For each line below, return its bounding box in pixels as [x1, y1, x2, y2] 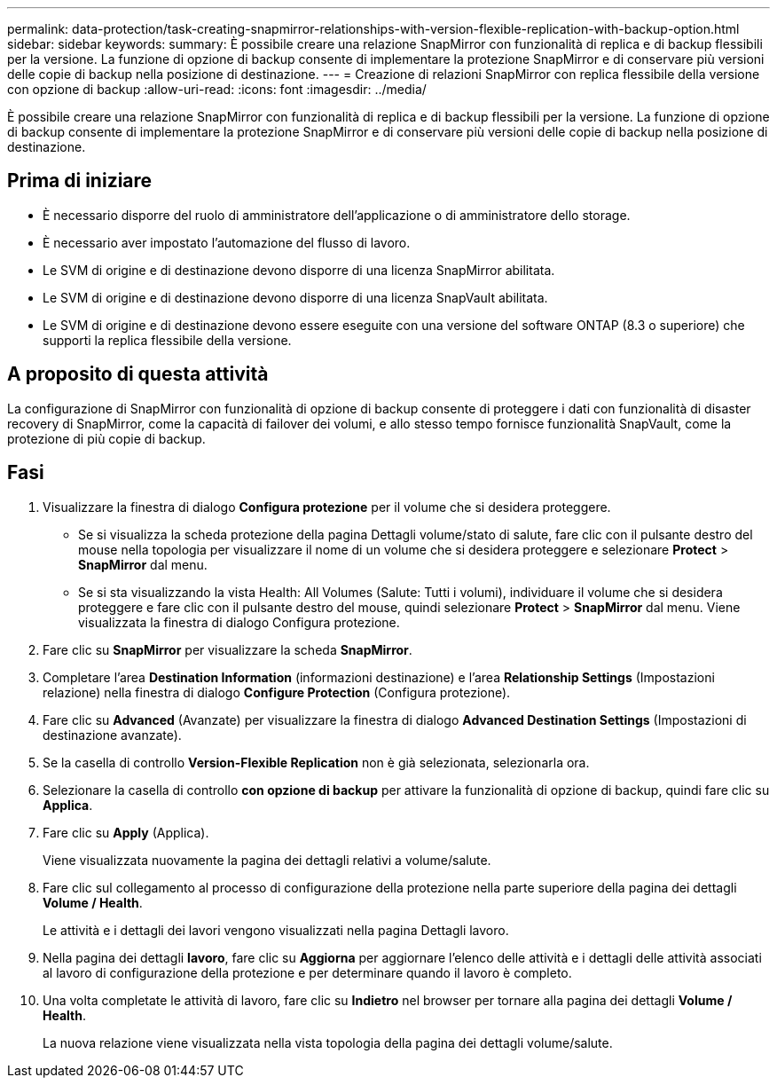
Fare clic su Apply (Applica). [43, 824, 209, 840]
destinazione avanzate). [43, 727, 182, 743]
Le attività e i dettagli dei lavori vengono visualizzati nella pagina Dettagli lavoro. [43, 922, 509, 938]
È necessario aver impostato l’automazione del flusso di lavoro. [43, 234, 411, 250]
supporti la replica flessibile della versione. [43, 332, 292, 348]
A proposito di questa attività [7, 363, 269, 386]
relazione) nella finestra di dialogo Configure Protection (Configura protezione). [43, 684, 511, 700]
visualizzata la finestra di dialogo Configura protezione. [78, 614, 400, 630]
